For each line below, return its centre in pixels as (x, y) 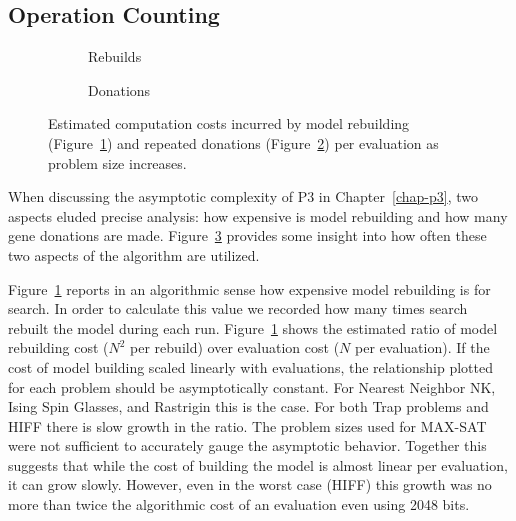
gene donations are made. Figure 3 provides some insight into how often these (247, 235)
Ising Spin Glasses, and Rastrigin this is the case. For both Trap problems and (248, 406)
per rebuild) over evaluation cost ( (235, 347)
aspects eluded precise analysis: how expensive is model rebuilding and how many (258, 215)
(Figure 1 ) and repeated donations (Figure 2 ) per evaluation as (243, 142)
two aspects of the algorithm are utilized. (134, 254)
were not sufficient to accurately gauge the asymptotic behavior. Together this (247, 445)
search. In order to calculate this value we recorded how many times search (238, 308)
